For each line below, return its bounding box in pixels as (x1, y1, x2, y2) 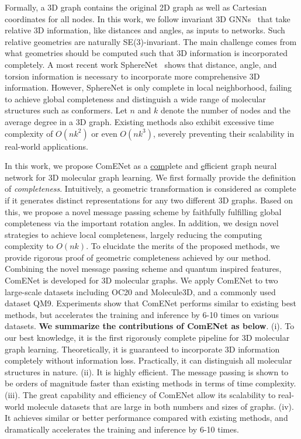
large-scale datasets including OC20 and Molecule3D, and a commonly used (5, 285, 276, 298)
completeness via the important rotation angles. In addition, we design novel (5, 217, 279, 229)
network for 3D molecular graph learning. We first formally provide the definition (5, 171, 296, 183)
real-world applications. (5, 140, 88, 152)
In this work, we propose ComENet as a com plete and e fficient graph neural (5, 160, 277, 172)
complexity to (5, 240, 54, 252)
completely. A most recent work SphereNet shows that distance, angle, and (5, 58, 277, 70)
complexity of (5, 127, 53, 139)
